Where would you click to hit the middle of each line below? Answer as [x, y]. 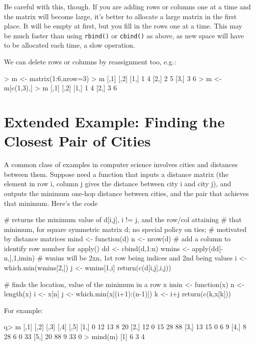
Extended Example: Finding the [115, 121]
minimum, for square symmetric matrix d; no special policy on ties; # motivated [125, 229]
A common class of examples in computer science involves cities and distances [121, 164]
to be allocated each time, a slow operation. [70, 45]
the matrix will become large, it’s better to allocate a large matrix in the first [120, 16]
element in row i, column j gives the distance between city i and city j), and [118, 184]
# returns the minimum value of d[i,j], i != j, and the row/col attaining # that [123, 219]
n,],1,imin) [20, 258]
